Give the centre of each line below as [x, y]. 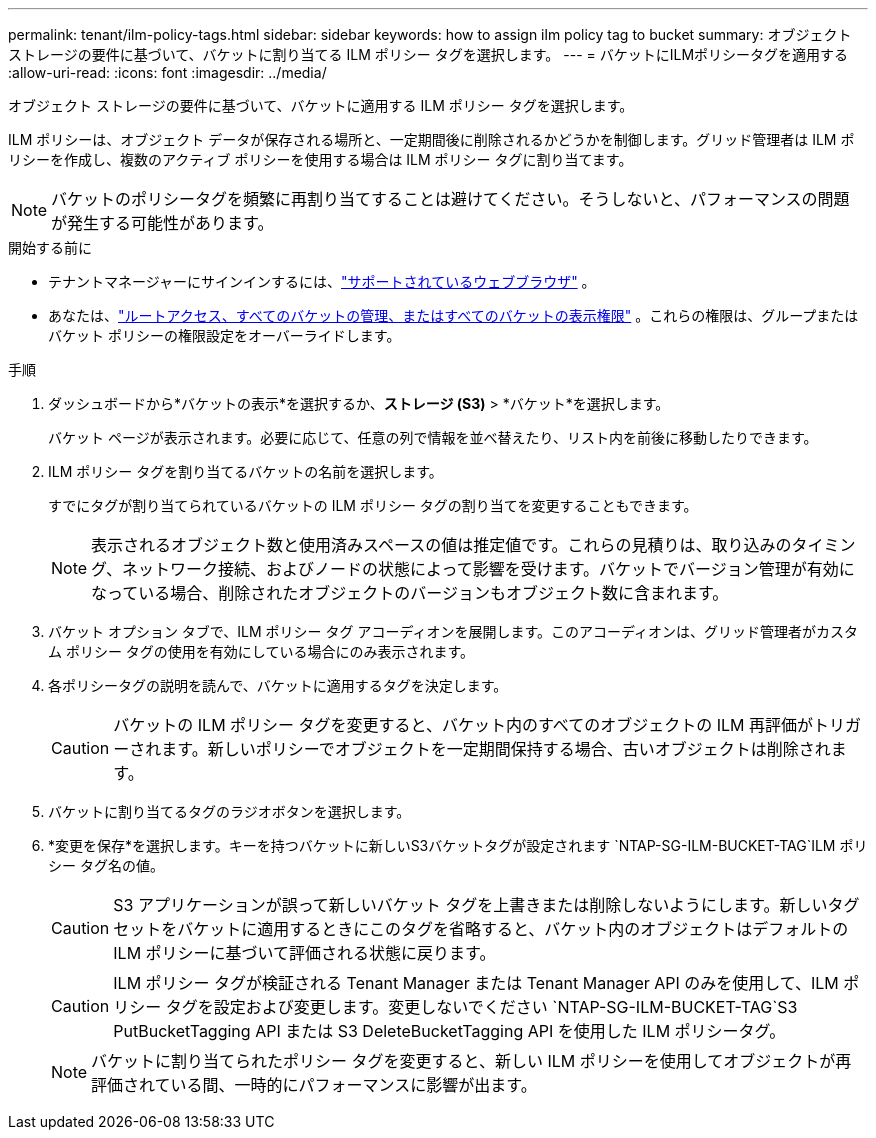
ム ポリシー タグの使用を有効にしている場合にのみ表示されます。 [261, 651]
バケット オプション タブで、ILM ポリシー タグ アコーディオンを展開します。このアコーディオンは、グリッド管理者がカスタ [453, 631]
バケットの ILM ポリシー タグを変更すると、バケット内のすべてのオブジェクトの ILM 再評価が [463, 725]
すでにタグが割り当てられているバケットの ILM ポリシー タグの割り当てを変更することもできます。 [373, 505]
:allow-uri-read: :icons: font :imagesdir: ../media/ [167, 72]
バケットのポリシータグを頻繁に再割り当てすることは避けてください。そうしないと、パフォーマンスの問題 [450, 199]
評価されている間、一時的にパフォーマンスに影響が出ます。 [314, 1085]
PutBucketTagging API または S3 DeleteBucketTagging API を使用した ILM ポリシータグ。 [449, 1031]
